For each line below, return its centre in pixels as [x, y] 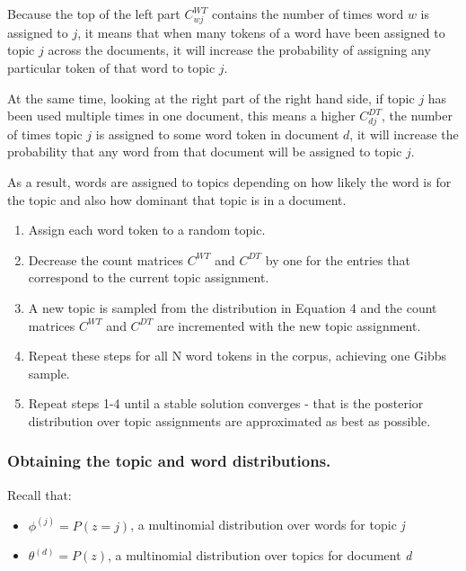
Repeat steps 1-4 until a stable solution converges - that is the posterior [226, 403]
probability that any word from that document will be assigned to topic [205, 152]
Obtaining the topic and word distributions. [169, 461]
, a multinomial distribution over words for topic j [268, 525]
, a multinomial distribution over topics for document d [260, 555]
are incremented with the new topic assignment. [289, 325]
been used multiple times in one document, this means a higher [181, 116]
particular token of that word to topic [111, 67]
